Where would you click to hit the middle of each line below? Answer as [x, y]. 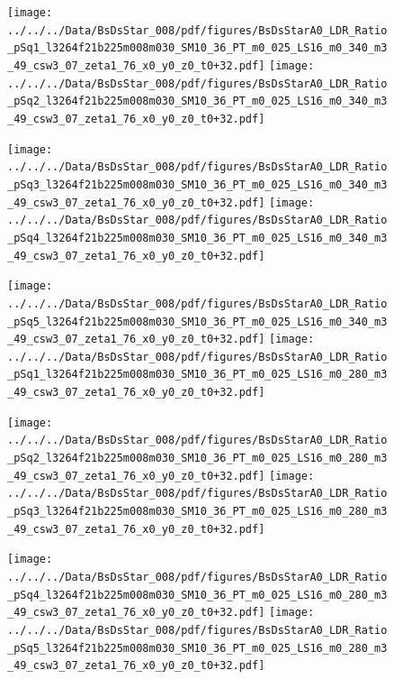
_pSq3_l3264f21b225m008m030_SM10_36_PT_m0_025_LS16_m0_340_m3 [197, 184]
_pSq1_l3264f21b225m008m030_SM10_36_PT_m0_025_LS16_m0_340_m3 [197, 48]
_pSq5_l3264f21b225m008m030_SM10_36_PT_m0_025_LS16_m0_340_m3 [197, 321]
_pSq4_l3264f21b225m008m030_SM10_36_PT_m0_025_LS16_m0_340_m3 [197, 238]
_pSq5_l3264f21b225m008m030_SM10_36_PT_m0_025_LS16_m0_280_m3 [197, 648]
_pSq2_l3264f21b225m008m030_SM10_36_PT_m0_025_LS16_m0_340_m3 [197, 101]
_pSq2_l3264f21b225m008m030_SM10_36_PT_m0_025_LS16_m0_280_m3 [197, 459]
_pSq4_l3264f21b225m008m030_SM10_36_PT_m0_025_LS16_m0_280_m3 [197, 595]
